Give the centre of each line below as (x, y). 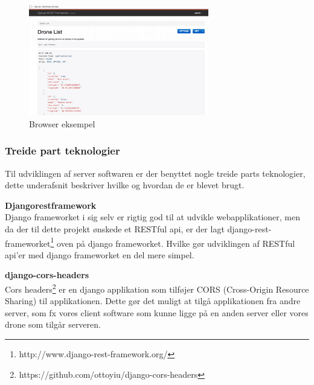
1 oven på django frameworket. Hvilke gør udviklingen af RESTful (173, 242)
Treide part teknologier (62, 151)
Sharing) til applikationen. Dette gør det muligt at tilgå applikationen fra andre (153, 301)
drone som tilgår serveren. (53, 324)
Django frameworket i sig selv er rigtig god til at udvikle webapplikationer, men (153, 217)
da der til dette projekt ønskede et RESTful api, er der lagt (115, 228)
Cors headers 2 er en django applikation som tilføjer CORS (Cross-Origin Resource (157, 288)
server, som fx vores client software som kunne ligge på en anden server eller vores (157, 312)
